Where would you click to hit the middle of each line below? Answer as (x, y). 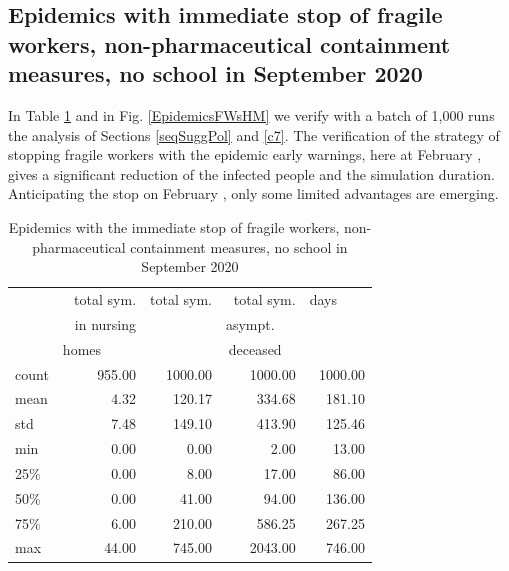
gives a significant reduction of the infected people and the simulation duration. (251, 173)
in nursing (105, 323)
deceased (255, 348)
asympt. (250, 323)
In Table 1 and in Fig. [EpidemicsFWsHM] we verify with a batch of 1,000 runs (251, 114)
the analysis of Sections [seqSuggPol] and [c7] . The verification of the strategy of (254, 134)
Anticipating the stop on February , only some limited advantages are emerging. (253, 193)
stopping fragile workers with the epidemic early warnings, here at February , (245, 154)
